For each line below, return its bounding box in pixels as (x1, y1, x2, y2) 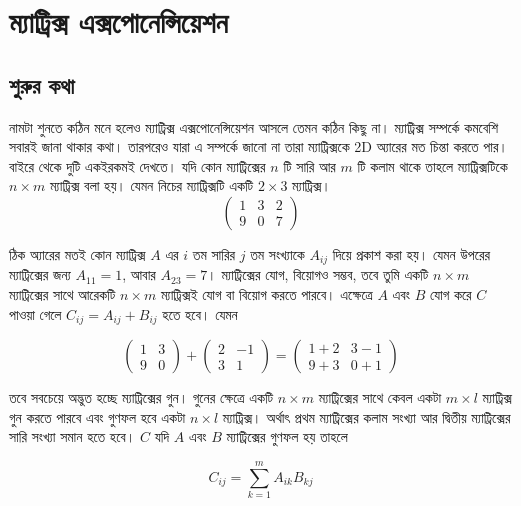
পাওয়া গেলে (9, 303, 62, 324)
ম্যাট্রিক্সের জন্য (9, 264, 71, 285)
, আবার (122, 264, 156, 285)
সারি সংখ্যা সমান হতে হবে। (9, 426, 136, 447)
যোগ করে (430, 284, 472, 304)
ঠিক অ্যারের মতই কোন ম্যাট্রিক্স (9, 243, 146, 264)
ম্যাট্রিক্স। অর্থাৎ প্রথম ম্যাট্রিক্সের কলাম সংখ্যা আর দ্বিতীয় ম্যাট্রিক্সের (222, 406, 511, 427)
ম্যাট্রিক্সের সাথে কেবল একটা (318, 387, 442, 408)
